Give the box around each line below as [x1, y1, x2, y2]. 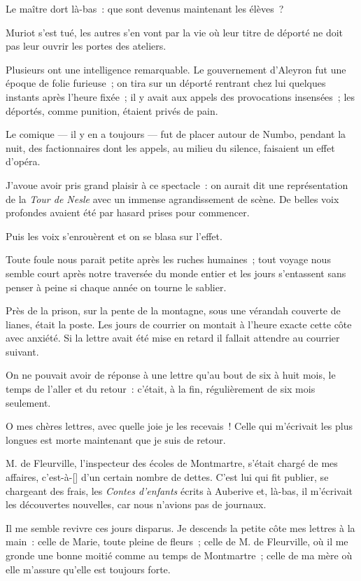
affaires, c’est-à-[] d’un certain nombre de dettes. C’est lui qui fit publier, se [6, 470, 329, 484]
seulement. [6, 395, 51, 409]
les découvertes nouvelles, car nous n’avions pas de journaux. [6, 497, 267, 512]
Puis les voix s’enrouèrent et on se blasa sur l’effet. [6, 228, 222, 243]
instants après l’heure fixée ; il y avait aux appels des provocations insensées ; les [6, 89, 355, 104]
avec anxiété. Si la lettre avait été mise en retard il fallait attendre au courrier [6, 330, 340, 345]
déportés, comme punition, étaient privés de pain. [6, 103, 218, 118]
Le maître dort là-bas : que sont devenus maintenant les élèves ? [6, 1, 284, 15]
